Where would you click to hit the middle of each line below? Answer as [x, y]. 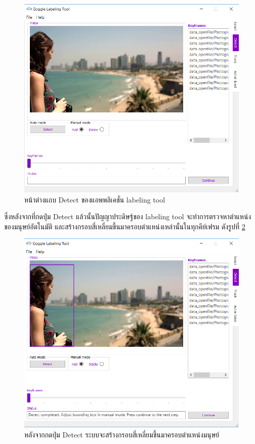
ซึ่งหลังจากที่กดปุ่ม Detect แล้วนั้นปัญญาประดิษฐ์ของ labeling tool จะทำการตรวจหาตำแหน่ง [128, 216]
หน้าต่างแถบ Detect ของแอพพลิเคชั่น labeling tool [95, 199]
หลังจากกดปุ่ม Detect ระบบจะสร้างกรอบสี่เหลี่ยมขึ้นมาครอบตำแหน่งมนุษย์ [122, 435]
